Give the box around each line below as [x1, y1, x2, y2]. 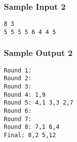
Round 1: [4, 67, 32, 74]
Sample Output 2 [4, 47, 73, 59]
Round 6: [4, 107, 32, 115]
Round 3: [4, 83, 32, 90]
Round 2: [4, 75, 32, 82]
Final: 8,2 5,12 [4, 132, 56, 139]
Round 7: [4, 115, 32, 123]
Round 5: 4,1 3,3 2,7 [4, 99, 74, 106]
